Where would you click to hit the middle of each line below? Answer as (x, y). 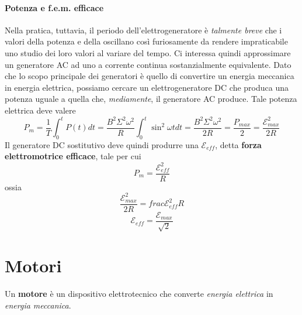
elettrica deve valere (40, 110)
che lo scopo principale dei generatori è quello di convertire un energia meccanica (150, 76)
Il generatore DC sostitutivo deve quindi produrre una (102, 144)
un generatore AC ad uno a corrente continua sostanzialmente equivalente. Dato (148, 64)
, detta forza (238, 144)
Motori (33, 266)
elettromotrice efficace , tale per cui (73, 156)
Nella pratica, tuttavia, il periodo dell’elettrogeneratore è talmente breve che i (143, 30)
